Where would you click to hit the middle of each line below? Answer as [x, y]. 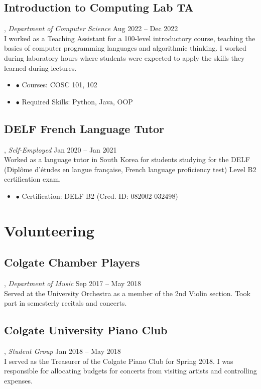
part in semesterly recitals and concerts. [66, 303]
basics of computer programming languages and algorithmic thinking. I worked [125, 48]
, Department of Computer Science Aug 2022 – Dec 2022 [91, 28]
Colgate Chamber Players [72, 262]
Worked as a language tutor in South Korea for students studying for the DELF [127, 159]
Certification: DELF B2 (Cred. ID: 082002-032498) [100, 196]
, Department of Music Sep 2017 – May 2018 [73, 283]
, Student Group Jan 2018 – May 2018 [62, 351]
